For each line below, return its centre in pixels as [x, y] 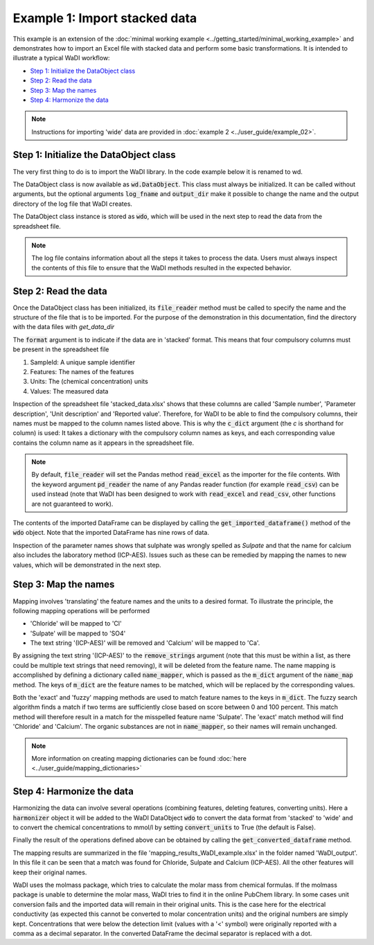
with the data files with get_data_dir [64, 327]
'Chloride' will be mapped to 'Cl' [76, 624]
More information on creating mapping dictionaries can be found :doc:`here [139, 758]
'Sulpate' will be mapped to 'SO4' [78, 633]
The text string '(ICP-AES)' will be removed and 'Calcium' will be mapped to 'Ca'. [145, 643]
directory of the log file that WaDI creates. [73, 204]
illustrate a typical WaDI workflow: [61, 58]
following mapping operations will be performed [81, 610]
